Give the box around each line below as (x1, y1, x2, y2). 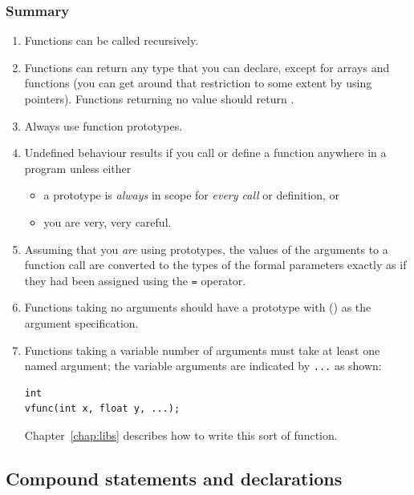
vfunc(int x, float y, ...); (24, 403, 181, 415)
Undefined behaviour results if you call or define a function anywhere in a (24, 144, 387, 161)
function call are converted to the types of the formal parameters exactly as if (24, 256, 407, 273)
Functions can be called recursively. (24, 32, 199, 49)
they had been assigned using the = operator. (24, 272, 246, 288)
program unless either (24, 159, 132, 176)
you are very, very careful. (43, 213, 172, 230)
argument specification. (24, 315, 139, 331)
